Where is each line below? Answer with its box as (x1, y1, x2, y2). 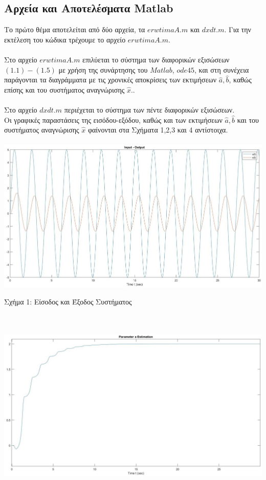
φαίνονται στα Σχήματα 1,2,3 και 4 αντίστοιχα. (87, 124, 228, 135)
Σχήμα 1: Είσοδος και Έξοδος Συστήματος (4, 296, 132, 307)
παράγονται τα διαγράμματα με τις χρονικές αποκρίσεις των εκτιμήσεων (4, 74, 217, 85)
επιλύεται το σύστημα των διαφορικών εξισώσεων (82, 54, 230, 64)
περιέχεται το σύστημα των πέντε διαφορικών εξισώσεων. (64, 104, 235, 115)
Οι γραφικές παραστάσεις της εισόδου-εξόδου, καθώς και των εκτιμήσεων (4, 114, 223, 125)
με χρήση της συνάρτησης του (58, 64, 148, 75)
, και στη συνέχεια (194, 64, 249, 75)
